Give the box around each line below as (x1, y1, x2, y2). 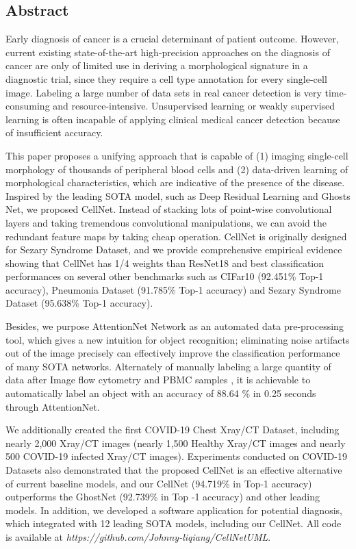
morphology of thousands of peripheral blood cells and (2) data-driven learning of (5, 162, 348, 176)
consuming (5, 99, 50, 113)
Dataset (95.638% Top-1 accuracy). (5, 296, 153, 310)
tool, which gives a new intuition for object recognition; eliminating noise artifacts (5, 332, 350, 346)
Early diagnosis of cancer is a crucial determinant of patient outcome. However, (5, 31, 339, 46)
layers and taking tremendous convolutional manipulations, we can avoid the (5, 215, 327, 229)
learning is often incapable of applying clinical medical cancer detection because (5, 112, 340, 126)
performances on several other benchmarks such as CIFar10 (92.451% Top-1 (5, 269, 324, 283)
